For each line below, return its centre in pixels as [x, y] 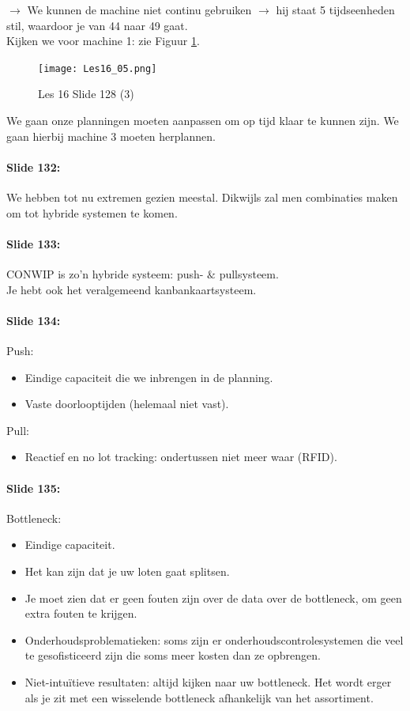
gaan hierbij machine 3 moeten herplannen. [111, 136]
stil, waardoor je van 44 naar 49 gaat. [97, 25]
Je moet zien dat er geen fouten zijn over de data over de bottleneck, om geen [213, 598]
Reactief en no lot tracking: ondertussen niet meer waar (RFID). [181, 457]
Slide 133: [34, 243]
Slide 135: [34, 488]
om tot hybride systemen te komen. [92, 212]
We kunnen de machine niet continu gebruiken [139, 9]
